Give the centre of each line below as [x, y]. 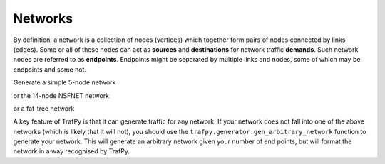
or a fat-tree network [44, 108]
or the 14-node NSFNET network [61, 95]
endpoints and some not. [50, 69]
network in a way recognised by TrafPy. [72, 151]
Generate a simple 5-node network [65, 82]
